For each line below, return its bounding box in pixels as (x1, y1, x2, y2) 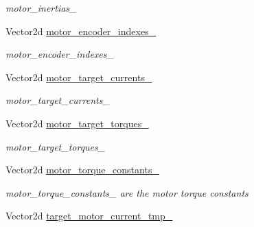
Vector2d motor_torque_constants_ (5, 162, 159, 177)
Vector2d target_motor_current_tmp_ (5, 208, 173, 223)
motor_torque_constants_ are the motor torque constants (5, 185, 249, 199)
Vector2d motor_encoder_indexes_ (5, 23, 157, 38)
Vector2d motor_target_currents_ (5, 69, 152, 84)
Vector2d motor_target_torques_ (5, 116, 149, 130)
